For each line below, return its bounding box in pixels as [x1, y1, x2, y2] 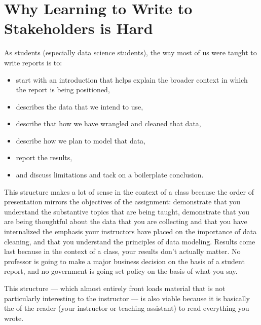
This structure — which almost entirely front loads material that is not [4, 283, 226, 293]
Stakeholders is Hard [4, 18, 153, 39]
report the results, [16, 152, 72, 163]
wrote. [4, 312, 24, 323]
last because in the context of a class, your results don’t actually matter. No [4, 246, 241, 257]
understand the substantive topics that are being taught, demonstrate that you [4, 206, 249, 216]
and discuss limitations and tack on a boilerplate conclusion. [16, 169, 204, 180]
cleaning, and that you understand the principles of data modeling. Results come [4, 236, 255, 246]
